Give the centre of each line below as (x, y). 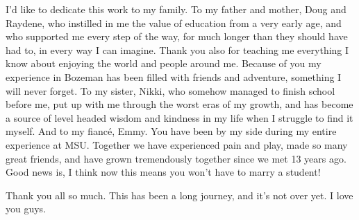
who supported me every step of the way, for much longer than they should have (177, 36)
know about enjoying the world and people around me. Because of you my (164, 63)
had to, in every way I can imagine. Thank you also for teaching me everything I (177, 49)
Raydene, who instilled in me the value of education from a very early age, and (174, 22)
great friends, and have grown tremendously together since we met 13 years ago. (176, 158)
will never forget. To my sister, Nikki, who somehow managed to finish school (170, 90)
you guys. (26, 209)
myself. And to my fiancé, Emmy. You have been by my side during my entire (171, 131)
